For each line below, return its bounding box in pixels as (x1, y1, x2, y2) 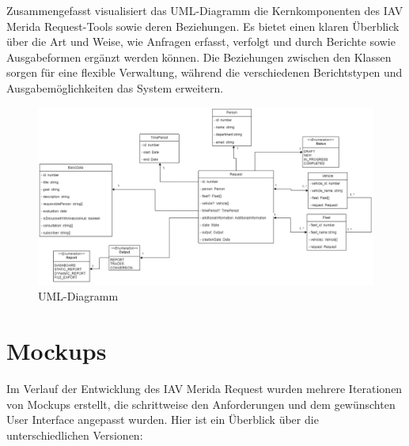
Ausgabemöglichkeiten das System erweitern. (6, 79, 224, 96)
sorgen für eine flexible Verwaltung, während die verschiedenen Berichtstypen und (6, 64, 403, 81)
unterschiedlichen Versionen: (6, 426, 143, 443)
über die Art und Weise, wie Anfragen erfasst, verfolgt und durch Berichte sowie (6, 33, 396, 50)
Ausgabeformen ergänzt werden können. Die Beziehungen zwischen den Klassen (6, 48, 392, 65)
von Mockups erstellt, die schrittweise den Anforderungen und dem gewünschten (6, 395, 396, 412)
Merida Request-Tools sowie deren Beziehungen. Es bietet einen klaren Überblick (6, 17, 400, 34)
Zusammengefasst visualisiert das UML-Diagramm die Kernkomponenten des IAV (6, 2, 403, 18)
